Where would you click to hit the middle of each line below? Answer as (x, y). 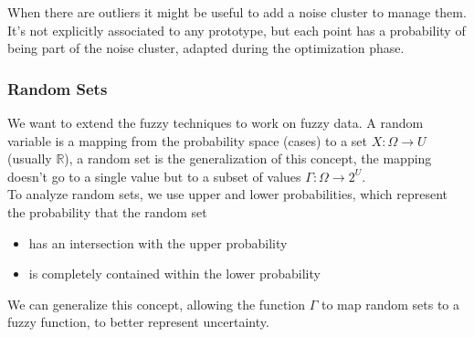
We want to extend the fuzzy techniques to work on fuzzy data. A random (216, 122)
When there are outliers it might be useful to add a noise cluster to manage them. (237, 12)
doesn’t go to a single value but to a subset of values (154, 176)
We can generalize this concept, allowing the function (157, 304)
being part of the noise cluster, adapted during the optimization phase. (206, 48)
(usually (30, 158)
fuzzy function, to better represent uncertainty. (138, 322)
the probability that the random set (107, 211)
